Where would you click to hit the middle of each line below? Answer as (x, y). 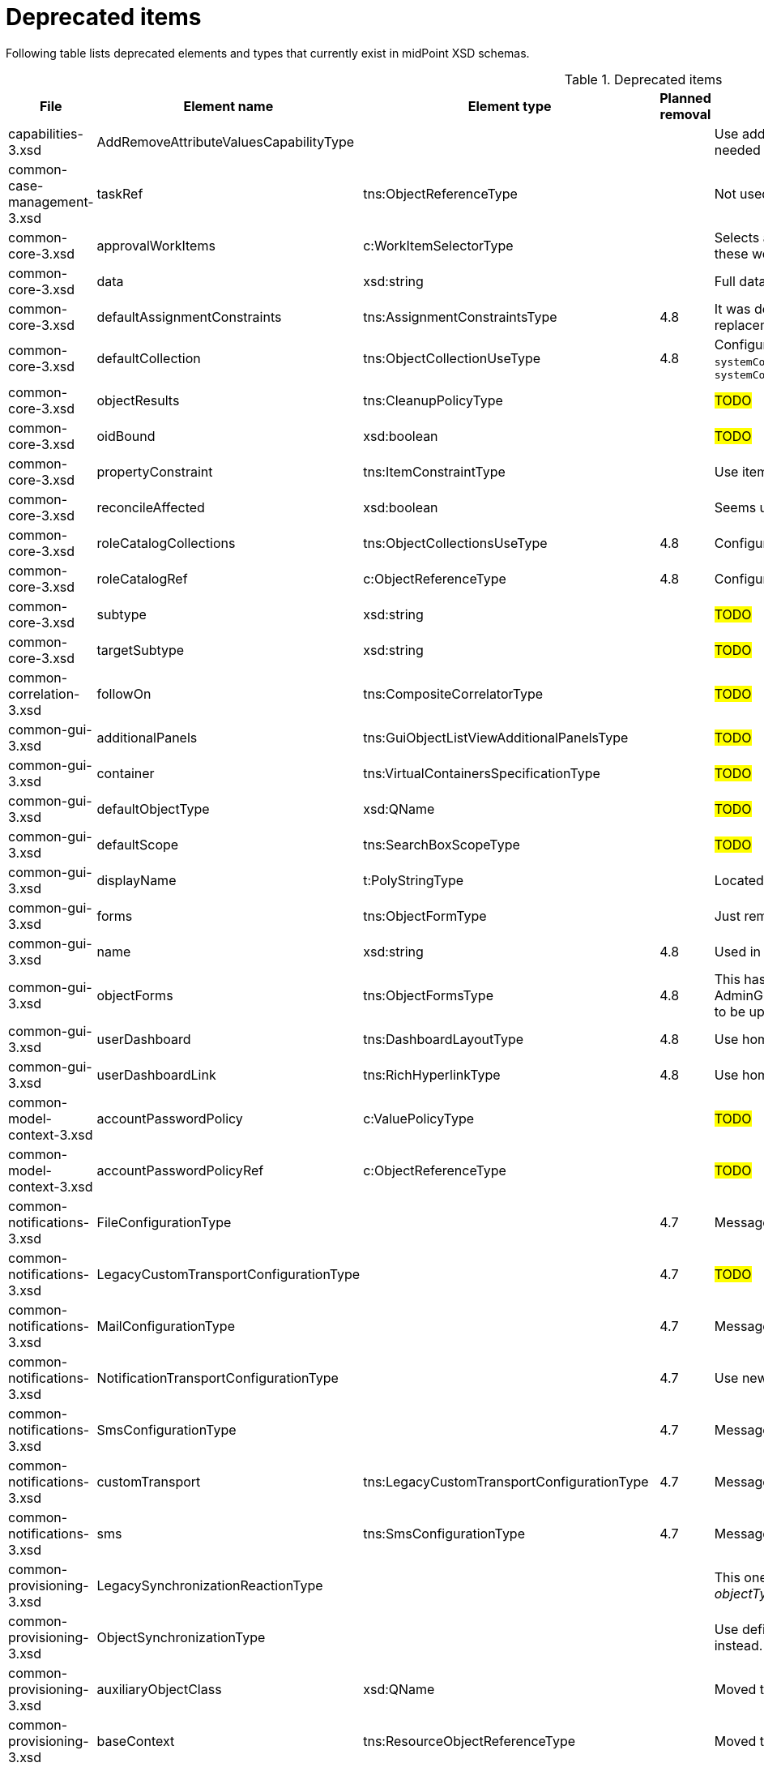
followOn (124, 693)
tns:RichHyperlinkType (432, 1074)
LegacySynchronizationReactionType (210, 1585)
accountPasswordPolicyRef (180, 1170)
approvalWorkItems (156, 245)
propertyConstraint (155, 471)
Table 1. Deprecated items (643, 79)
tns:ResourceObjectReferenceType (469, 1741)
